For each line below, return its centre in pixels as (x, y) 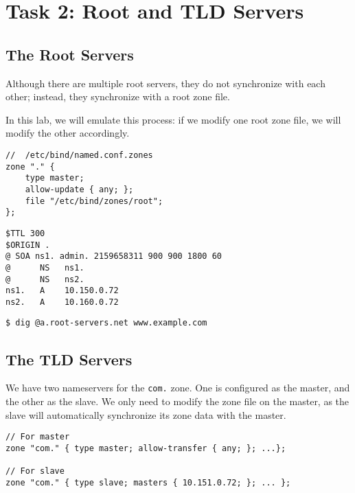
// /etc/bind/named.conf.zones (79, 155)
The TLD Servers (69, 359)
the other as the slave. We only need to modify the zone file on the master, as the (177, 401)
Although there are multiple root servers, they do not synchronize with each (165, 83)
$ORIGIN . (28, 245)
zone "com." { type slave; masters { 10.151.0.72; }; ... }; (148, 482)
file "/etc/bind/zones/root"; (94, 201)
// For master (38, 437)
